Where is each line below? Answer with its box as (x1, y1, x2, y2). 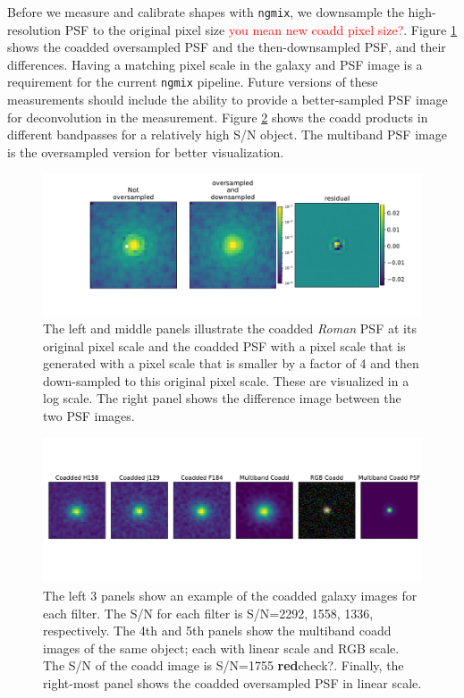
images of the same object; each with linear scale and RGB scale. (43, 638, 400, 657)
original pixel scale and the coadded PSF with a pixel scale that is (43, 336, 406, 355)
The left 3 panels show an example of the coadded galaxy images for (43, 585, 418, 604)
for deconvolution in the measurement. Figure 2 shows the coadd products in (7, 107, 428, 126)
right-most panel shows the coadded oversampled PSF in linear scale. (43, 673, 422, 692)
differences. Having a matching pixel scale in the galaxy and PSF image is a (7, 55, 423, 73)
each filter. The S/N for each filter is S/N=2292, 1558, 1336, (43, 603, 374, 622)
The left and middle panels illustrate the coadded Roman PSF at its (43, 319, 417, 338)
